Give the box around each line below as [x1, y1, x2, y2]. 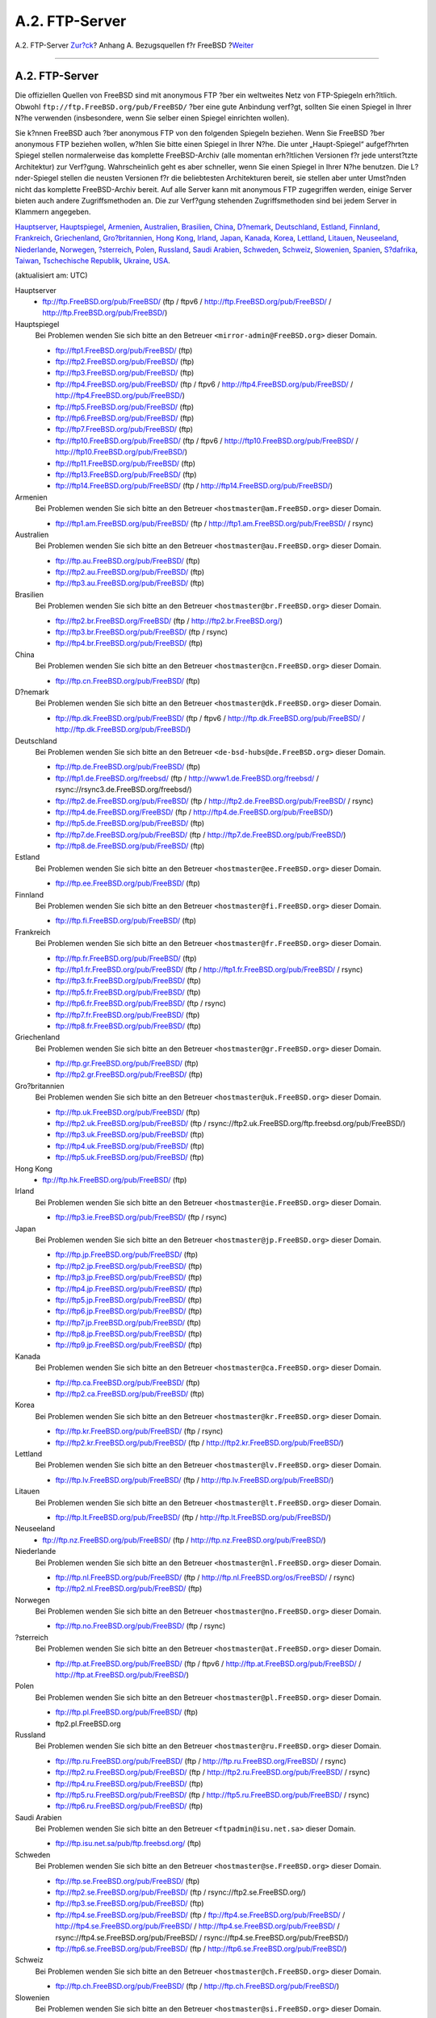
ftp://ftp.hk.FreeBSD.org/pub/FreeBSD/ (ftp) [42, 1175, 187, 1184]
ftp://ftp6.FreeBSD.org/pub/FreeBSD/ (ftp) [55, 413, 195, 423]
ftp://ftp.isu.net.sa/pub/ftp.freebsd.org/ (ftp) [55, 1839, 202, 1848]
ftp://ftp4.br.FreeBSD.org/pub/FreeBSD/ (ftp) [55, 638, 203, 648]
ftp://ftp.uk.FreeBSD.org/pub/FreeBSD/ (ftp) [55, 1107, 201, 1117]
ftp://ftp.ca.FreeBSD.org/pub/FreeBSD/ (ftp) [55, 1377, 201, 1388]
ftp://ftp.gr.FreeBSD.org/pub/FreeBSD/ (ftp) [55, 1058, 199, 1069]
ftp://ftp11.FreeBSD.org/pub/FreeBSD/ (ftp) [55, 458, 196, 468]
